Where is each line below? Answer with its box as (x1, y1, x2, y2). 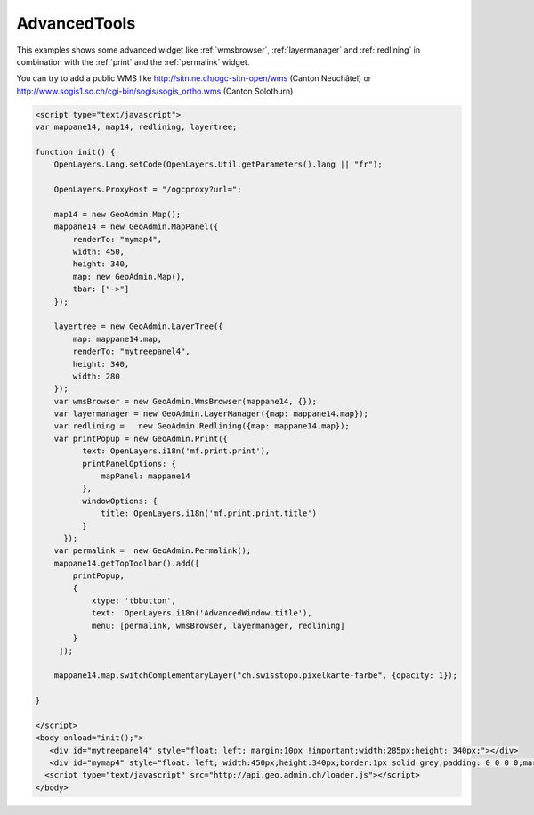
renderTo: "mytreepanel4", (72, 346, 190, 356)
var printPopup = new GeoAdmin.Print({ (53, 433, 229, 444)
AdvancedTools (16, 13, 136, 33)
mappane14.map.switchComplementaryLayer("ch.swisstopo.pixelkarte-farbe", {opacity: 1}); (53, 671, 458, 681)
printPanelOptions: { (81, 459, 177, 469)
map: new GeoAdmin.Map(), (72, 272, 186, 281)
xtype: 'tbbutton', (91, 595, 177, 606)
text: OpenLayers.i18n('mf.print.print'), (81, 446, 271, 456)
